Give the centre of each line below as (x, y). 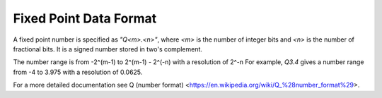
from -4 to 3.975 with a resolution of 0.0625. (78, 72)
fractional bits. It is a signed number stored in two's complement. (108, 49)
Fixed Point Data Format (85, 18)
